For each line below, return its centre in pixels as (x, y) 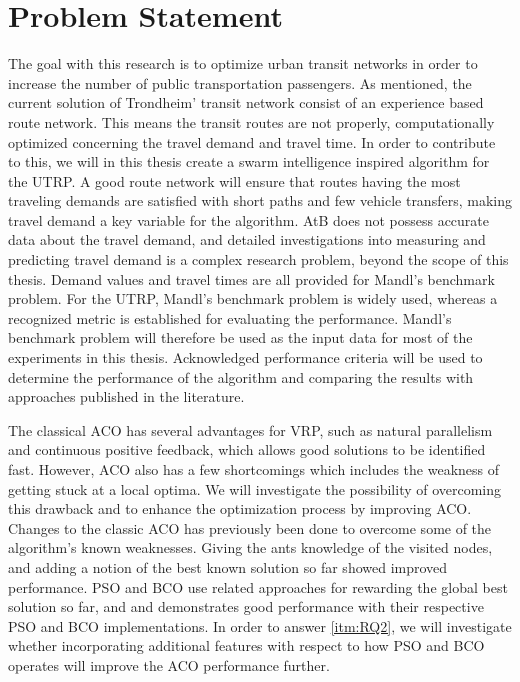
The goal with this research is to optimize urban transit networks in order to (243, 63)
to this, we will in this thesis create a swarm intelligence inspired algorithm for (249, 161)
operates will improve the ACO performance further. (169, 664)
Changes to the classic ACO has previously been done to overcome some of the (250, 527)
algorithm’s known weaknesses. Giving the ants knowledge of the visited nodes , (250, 547)
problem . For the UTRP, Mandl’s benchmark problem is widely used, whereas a (253, 298)
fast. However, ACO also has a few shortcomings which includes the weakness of (254, 469)
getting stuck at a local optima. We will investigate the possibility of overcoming (255, 488)
